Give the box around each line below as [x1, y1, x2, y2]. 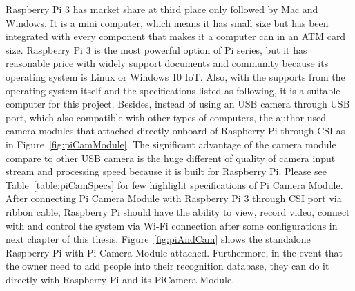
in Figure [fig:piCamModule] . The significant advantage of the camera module [6, 137, 336, 151]
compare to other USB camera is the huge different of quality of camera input [6, 150, 336, 165]
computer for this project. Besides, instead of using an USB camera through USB [6, 97, 350, 111]
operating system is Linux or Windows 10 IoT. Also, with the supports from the [6, 69, 345, 83]
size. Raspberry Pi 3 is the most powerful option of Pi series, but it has [6, 42, 307, 57]
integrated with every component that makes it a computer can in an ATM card [6, 29, 346, 43]
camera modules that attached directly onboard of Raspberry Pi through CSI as [6, 123, 345, 138]
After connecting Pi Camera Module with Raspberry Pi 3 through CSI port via [6, 191, 342, 205]
